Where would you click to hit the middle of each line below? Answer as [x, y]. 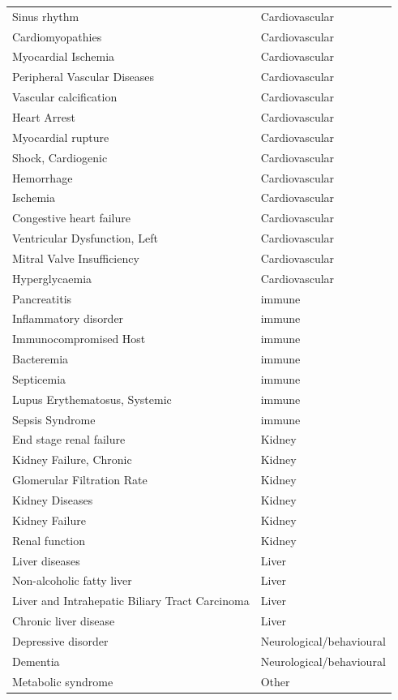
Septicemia [39, 378]
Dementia [36, 661]
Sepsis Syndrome [54, 419]
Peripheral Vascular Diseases [83, 77]
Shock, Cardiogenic [60, 157]
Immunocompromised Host [79, 339]
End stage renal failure [69, 439]
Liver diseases [46, 560]
